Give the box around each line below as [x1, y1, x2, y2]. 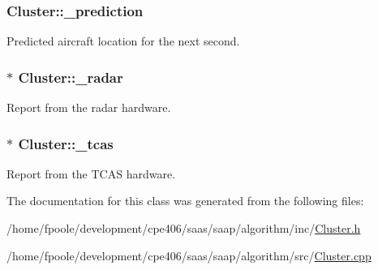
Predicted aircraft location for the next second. [6, 32, 240, 49]
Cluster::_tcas [18, 133, 114, 153]
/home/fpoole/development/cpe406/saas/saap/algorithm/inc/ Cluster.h [6, 220, 361, 237]
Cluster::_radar [18, 66, 123, 87]
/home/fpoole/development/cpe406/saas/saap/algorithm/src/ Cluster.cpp [6, 246, 372, 264]
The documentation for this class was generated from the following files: [6, 192, 364, 209]
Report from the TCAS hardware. [6, 165, 176, 182]
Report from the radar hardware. [6, 99, 171, 116]
